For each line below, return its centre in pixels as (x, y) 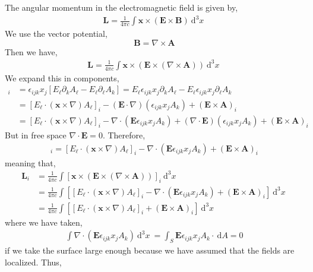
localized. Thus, (33, 262)
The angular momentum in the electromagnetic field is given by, (121, 7)
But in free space (36, 135)
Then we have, (31, 51)
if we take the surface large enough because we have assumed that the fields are (150, 250)
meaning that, (30, 162)
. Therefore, (124, 135)
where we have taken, (44, 222)
